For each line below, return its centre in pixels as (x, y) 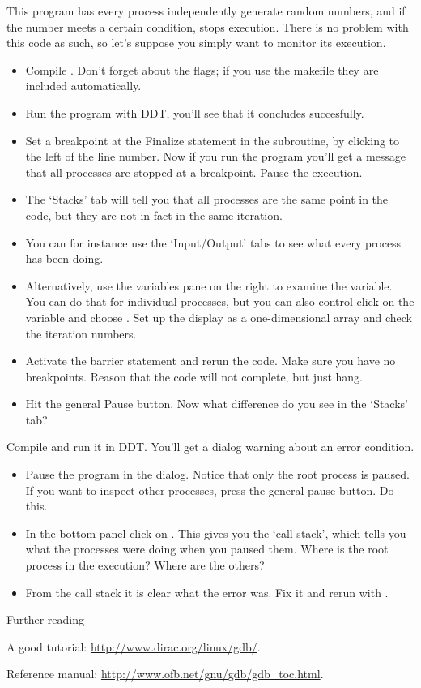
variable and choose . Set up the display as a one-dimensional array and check (219, 317)
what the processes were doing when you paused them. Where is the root (207, 549)
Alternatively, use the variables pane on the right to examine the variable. (209, 285)
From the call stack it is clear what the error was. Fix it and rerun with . (207, 592)
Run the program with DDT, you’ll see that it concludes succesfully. (195, 112)
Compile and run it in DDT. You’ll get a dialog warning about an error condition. (210, 447)
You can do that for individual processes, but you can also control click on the (220, 301)
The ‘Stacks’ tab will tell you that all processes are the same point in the (207, 199)
